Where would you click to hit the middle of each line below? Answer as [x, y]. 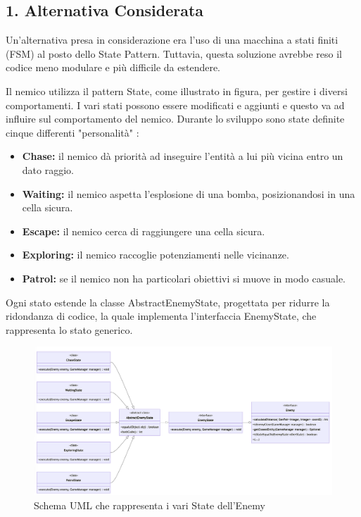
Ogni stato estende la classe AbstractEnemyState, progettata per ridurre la [168, 302]
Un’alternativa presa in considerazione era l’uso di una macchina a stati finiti [172, 40]
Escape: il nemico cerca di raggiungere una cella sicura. [144, 231]
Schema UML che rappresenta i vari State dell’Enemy [150, 505]
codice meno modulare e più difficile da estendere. [113, 67]
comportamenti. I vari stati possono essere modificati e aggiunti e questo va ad [175, 105]
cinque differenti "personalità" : [72, 132]
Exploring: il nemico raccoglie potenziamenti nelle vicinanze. [156, 255]
